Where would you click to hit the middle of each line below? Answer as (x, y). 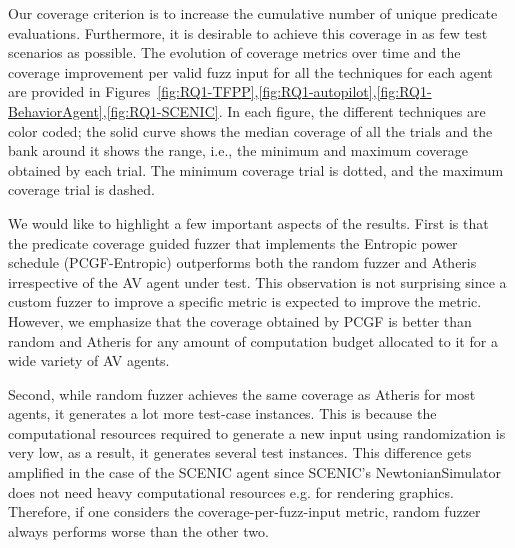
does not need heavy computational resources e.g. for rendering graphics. (231, 491)
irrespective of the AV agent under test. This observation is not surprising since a (257, 281)
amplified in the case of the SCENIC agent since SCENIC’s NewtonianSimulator (254, 472)
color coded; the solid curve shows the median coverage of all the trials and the (250, 130)
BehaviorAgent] (55, 110)
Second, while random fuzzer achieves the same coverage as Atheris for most (242, 393)
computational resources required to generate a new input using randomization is (257, 432)
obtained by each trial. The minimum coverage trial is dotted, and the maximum (256, 169)
